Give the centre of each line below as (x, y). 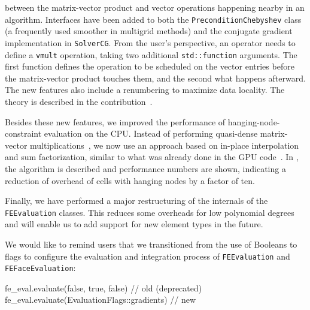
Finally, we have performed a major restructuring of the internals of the (136, 201)
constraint (23, 133)
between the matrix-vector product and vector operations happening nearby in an (155, 7)
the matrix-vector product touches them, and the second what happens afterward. (155, 78)
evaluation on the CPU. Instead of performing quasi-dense (151, 133)
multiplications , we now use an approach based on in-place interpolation (165, 145)
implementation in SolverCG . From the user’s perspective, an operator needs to (150, 42)
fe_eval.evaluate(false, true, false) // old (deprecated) (104, 288)
